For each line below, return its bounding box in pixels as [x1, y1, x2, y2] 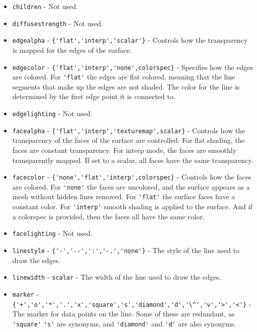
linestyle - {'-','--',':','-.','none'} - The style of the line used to [12, 245, 239, 256]
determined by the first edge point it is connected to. [12, 91, 176, 102]
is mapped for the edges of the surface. [12, 44, 132, 55]
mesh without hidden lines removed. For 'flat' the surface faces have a [12, 191, 235, 202]
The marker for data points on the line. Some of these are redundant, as [12, 308, 235, 319]
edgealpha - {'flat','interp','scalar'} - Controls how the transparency [12, 35, 248, 45]
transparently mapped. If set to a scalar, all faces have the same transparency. [12, 154, 253, 165]
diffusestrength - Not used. [12, 18, 103, 28]
